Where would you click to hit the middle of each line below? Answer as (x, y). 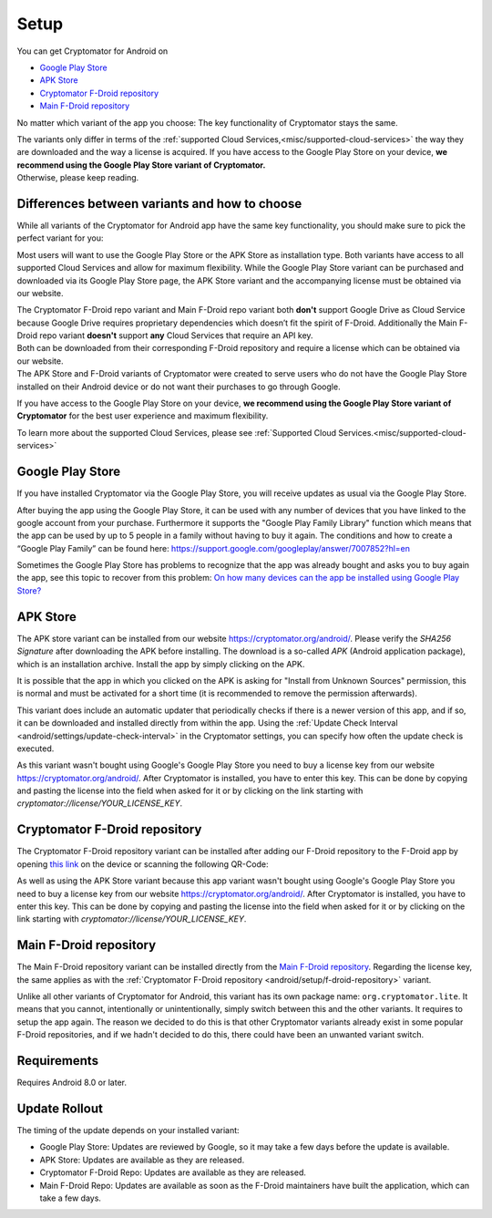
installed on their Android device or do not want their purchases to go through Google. (179, 387)
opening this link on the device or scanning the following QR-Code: (143, 864)
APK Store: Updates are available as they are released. (142, 1160)
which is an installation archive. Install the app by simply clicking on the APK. (161, 664)
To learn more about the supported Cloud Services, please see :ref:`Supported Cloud (177, 432)
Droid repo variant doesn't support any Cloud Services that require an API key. (165, 335)
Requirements (58, 1061)
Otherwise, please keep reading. (78, 178)
